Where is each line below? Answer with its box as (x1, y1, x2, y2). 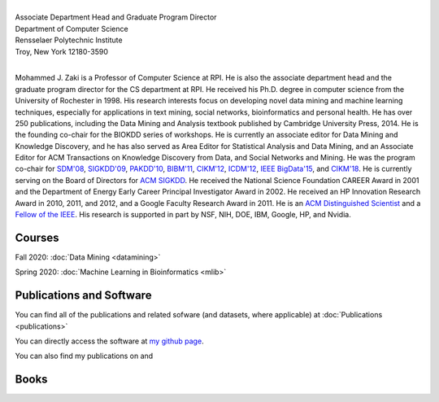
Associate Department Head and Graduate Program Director (15, 12, 217, 22)
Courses (15, 230, 60, 244)
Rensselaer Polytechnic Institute (15, 35, 123, 45)
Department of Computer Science (15, 24, 129, 33)
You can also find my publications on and (15, 351, 154, 361)
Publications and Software (15, 289, 152, 303)
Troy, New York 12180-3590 (15, 46, 109, 56)
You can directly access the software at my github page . (15, 336, 204, 346)
